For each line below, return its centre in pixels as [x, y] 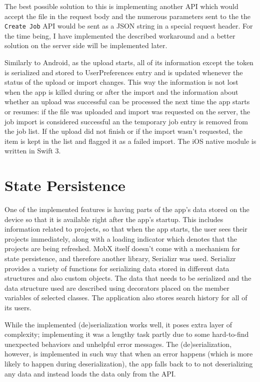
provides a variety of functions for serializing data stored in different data [117, 268]
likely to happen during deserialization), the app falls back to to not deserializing [129, 363]
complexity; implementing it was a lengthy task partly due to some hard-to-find [127, 334]
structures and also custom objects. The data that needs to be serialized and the [128, 278]
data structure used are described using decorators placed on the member [117, 288]
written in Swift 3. [33, 151]
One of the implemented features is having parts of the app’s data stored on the [127, 209]
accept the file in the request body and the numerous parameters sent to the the [127, 16]
